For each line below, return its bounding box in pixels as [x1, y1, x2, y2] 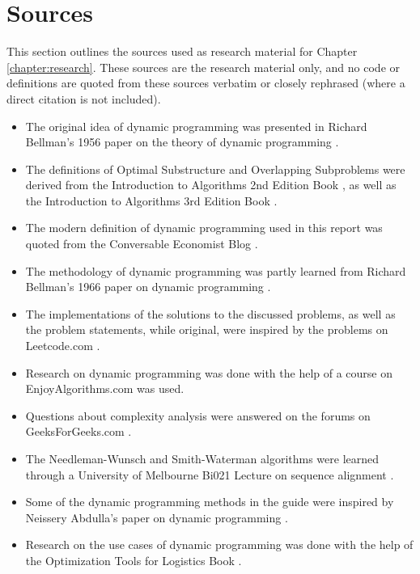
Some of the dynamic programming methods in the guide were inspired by [25, 493, 394, 510]
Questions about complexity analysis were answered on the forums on [25, 407, 371, 424]
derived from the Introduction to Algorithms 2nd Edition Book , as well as [25, 176, 397, 193]
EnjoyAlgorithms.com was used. [25, 380, 185, 397]
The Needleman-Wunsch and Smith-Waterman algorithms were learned [25, 450, 380, 466]
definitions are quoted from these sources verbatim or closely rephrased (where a [6, 74, 405, 91]
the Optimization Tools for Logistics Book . [25, 551, 242, 568]
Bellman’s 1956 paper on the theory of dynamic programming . [25, 133, 339, 150]
